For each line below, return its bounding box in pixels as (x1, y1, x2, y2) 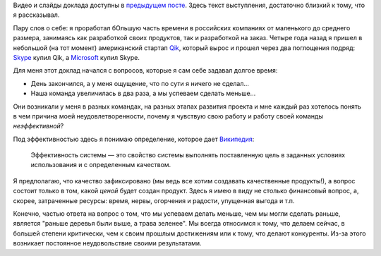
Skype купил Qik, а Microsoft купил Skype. (13, 53, 140, 61)
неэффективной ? (13, 122, 64, 130)
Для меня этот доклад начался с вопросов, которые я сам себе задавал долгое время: (13, 66, 278, 75)
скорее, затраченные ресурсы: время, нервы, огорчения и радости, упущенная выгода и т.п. (13, 196, 295, 205)
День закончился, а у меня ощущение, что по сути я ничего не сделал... (30, 79, 250, 87)
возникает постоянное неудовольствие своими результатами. (13, 239, 202, 248)
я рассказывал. (13, 11, 60, 19)
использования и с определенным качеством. (30, 161, 171, 169)
